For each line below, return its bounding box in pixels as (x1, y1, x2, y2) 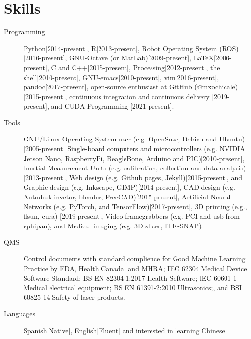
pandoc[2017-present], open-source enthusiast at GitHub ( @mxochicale (24, 82, 235, 92)
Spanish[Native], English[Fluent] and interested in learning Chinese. (24, 325, 227, 335)
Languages (4, 308, 36, 318)
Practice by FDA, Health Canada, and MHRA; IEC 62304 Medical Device (24, 263, 247, 273)
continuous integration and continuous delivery (69, 91, 210, 101)
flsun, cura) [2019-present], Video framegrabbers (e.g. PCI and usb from (24, 211, 240, 221)
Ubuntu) (219, 134, 245, 144)
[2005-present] (24, 143, 65, 154)
